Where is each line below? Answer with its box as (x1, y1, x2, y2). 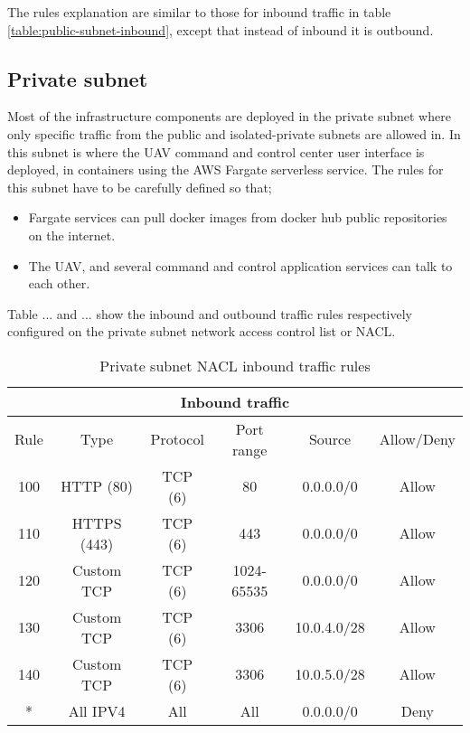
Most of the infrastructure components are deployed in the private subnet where (7, 107, 451, 126)
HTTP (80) (61, 475, 133, 497)
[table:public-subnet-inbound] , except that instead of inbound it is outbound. (7, 20, 434, 39)
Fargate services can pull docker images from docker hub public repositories (28, 208, 447, 227)
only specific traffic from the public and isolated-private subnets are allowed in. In (7, 124, 461, 143)
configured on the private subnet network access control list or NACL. (7, 322, 396, 341)
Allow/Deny (379, 428, 456, 450)
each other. (28, 274, 90, 293)
